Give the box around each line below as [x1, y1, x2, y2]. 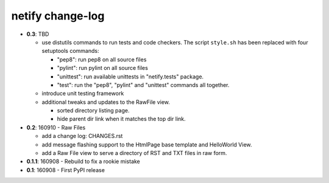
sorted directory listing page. [57, 107, 130, 114]
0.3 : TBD [26, 30, 49, 38]
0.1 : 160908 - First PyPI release [26, 166, 105, 173]
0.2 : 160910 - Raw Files [26, 123, 86, 131]
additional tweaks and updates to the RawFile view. [41, 98, 171, 106]
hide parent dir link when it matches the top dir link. [57, 116, 186, 123]
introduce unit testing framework [41, 90, 124, 97]
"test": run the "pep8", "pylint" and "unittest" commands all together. [57, 81, 230, 88]
